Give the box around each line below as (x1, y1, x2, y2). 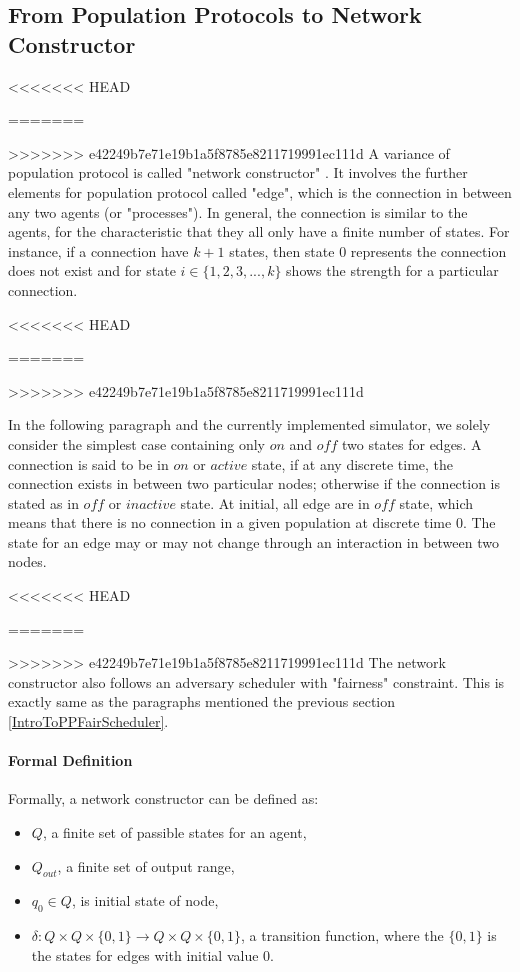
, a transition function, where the (241, 925, 444, 946)
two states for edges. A (341, 433, 482, 454)
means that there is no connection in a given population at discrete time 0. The (8, 512, 496, 533)
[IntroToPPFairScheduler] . (8, 711, 169, 732)
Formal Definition (8, 750, 133, 771)
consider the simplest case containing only (8, 433, 265, 454)
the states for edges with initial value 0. (31, 944, 274, 965)
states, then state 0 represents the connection (229, 240, 507, 261)
